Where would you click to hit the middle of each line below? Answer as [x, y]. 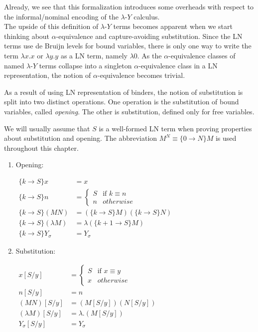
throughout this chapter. [41, 148]
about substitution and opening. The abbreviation [81, 138]
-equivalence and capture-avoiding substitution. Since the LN [149, 36]
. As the [149, 55]
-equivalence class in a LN [178, 65]
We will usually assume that [47, 128]
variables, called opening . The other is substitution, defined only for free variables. [129, 111]
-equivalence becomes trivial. [141, 75]
